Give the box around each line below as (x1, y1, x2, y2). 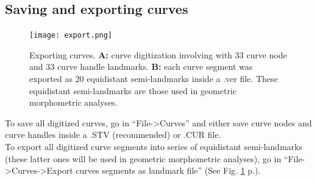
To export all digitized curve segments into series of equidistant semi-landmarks (5, 140, 302, 153)
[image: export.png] (29, 31, 113, 40)
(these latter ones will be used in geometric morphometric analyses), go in (5, 152, 282, 165)
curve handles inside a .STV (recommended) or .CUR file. (5, 128, 221, 141)
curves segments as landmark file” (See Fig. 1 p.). (76, 164, 261, 177)
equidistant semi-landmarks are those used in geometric (29, 84, 237, 97)
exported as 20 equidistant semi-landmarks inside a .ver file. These (29, 72, 278, 85)
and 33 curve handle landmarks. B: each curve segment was (29, 60, 253, 73)
